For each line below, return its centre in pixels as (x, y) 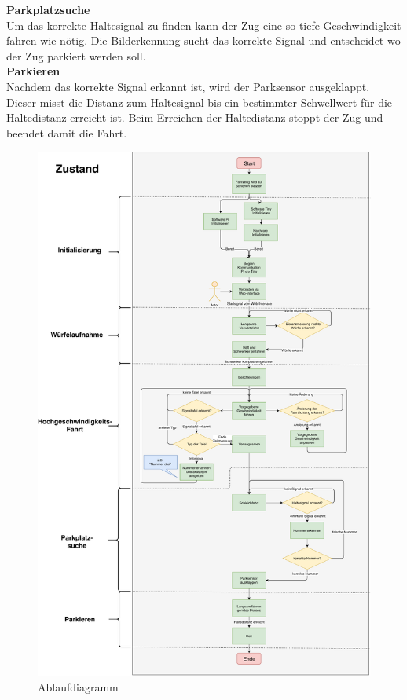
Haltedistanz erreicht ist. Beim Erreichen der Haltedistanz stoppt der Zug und (195, 117)
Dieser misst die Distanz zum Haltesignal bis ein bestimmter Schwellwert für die (200, 102)
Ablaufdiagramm (78, 686)
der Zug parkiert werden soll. (76, 55)
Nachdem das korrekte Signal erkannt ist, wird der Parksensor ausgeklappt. (188, 86)
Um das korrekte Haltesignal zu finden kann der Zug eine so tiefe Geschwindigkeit (204, 25)
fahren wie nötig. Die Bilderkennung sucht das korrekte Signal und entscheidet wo (203, 40)
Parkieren (33, 71)
